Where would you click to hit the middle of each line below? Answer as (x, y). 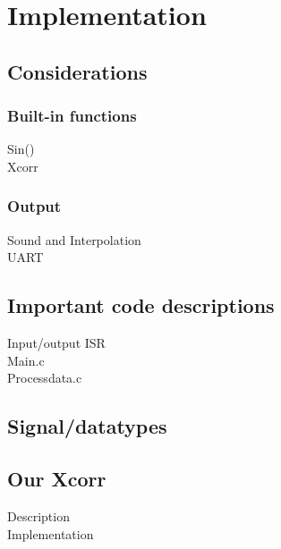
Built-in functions (72, 116)
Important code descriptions (141, 305)
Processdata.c (45, 378)
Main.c (26, 360)
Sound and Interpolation (74, 239)
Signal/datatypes (87, 426)
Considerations (77, 71)
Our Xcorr (57, 479)
